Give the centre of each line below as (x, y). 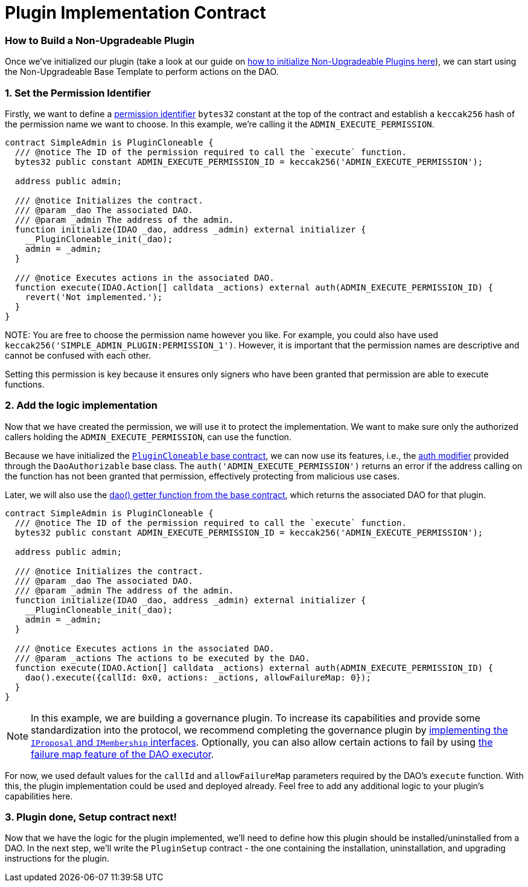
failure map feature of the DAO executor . (122, 754)
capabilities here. (39, 796)
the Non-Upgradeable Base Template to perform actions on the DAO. (142, 72)
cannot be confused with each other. (78, 355)
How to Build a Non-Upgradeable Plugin (100, 40)
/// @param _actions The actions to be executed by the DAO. (162, 658)
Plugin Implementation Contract (135, 13)
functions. (25, 384)
